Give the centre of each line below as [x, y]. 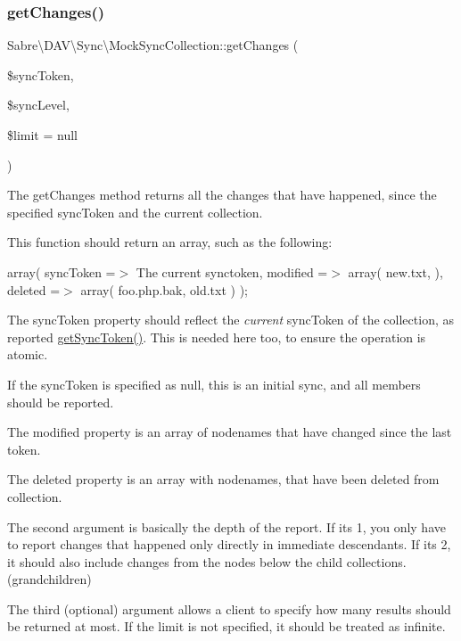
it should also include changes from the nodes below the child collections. [207, 561]
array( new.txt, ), [395, 271]
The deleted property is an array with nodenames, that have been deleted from [223, 479]
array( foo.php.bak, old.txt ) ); [165, 289]
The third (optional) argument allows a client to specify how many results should [229, 608]
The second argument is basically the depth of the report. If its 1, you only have [226, 526]
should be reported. [61, 402]
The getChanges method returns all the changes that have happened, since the [222, 195]
